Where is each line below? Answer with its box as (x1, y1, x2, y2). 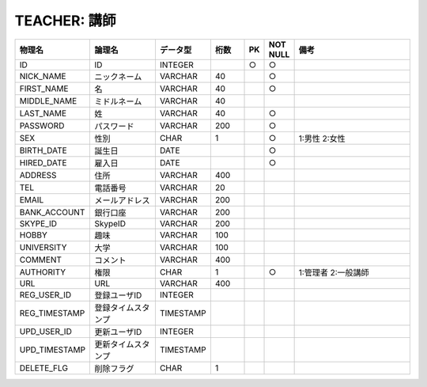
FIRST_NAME (19, 83, 69, 94)
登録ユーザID (94, 290, 142, 301)
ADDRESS (19, 169, 57, 180)
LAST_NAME (19, 108, 67, 119)
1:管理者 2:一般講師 (298, 267, 369, 278)
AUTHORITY (19, 266, 66, 277)
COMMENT (19, 254, 62, 265)
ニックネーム (94, 71, 142, 82)
